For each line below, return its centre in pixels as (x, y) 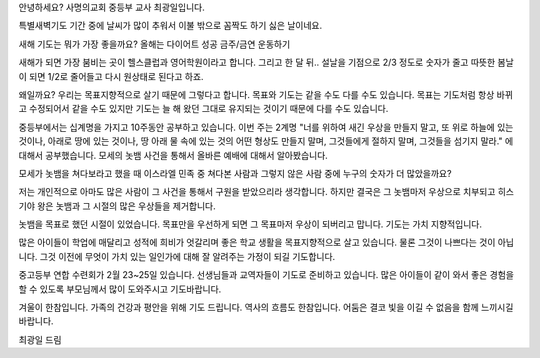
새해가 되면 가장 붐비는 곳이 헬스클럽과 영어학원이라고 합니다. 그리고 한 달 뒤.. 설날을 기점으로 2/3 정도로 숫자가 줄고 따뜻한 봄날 (266, 62)
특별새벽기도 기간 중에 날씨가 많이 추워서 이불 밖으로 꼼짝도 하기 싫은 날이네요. (170, 26)
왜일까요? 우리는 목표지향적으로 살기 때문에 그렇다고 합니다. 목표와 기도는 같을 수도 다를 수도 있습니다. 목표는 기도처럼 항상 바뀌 (266, 94)
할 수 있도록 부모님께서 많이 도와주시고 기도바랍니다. (120, 289)
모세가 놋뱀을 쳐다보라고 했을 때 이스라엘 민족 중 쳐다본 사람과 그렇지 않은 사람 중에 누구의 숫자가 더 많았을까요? (235, 173)
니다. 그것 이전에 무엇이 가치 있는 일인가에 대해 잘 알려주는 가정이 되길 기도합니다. (177, 256)
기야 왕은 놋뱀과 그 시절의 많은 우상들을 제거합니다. (117, 206)
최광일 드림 (40, 339)
